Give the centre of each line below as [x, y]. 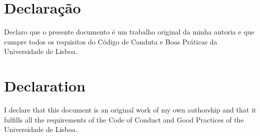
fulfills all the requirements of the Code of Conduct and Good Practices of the [124, 119]
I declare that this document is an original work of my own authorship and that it [130, 110]
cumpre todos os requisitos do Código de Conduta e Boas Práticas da [111, 41]
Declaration [45, 86]
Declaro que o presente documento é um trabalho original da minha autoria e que [129, 32]
